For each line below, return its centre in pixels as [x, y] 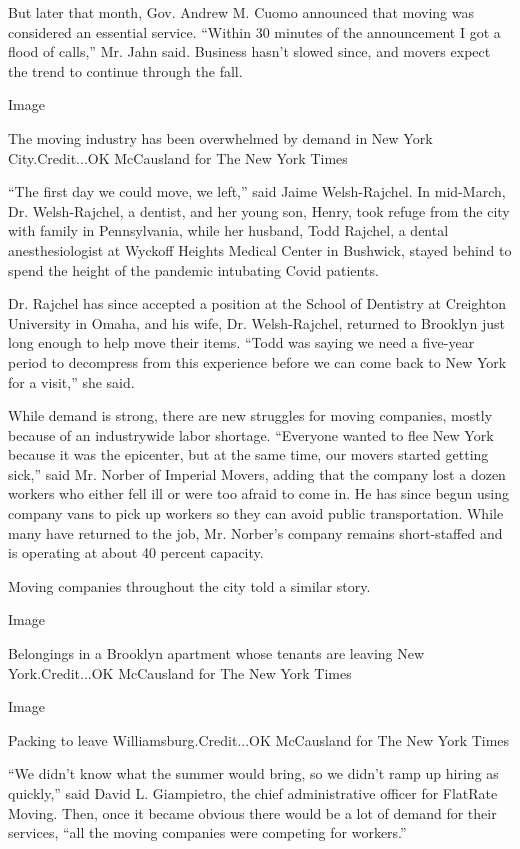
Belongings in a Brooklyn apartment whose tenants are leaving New [216, 653]
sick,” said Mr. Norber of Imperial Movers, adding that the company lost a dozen [257, 473]
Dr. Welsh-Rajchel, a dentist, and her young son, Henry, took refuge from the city [259, 210]
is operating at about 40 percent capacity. [136, 552]
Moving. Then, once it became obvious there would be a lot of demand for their [252, 812]
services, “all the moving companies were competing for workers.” [207, 832]
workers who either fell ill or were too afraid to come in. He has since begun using [259, 493]
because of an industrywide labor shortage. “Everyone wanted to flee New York [251, 434]
